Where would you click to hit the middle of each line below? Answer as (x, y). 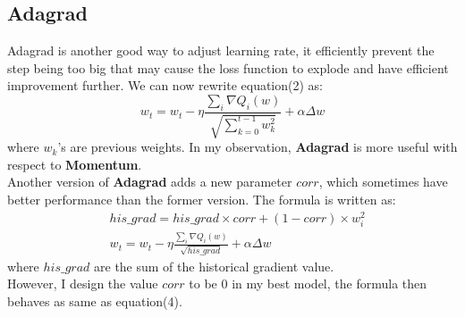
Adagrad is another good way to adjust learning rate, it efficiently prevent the (221, 50)
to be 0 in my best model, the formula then (308, 284)
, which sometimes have (383, 182)
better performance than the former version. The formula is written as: (202, 199)
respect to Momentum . (75, 164)
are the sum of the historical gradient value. (214, 266)
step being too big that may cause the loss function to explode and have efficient (228, 67)
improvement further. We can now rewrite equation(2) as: (165, 85)
